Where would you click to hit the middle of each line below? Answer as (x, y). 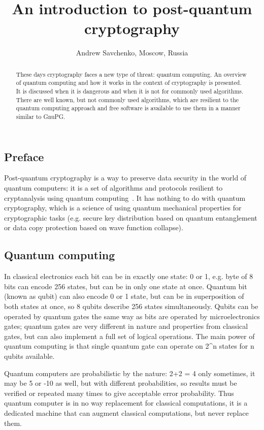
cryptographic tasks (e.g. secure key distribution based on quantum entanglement (131, 217)
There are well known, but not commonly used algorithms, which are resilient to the (127, 99)
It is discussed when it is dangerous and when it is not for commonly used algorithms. (130, 91)
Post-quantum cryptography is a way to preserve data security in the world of (125, 178)
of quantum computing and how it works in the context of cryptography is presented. (129, 83)
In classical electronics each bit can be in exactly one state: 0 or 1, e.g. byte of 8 (129, 276)
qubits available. (29, 356)
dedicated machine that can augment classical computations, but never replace (126, 412)
